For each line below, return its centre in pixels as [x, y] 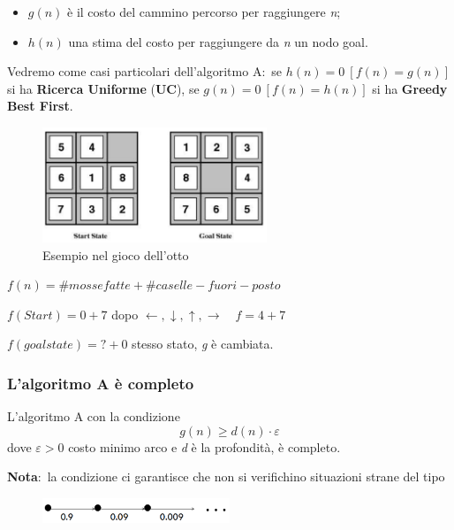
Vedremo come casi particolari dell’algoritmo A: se [145, 71]
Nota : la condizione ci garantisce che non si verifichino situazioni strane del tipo [226, 476]
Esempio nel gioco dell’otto [116, 254]
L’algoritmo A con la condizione [94, 416]
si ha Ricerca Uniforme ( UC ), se [103, 88]
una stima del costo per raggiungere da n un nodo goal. [218, 41]
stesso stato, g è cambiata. [203, 344]
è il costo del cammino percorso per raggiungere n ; [204, 12]
